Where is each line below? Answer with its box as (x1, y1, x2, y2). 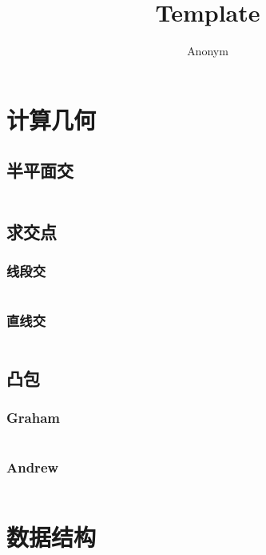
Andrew (6, 457, 59, 477)
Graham (6, 408, 60, 428)
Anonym (187, 42, 228, 59)
